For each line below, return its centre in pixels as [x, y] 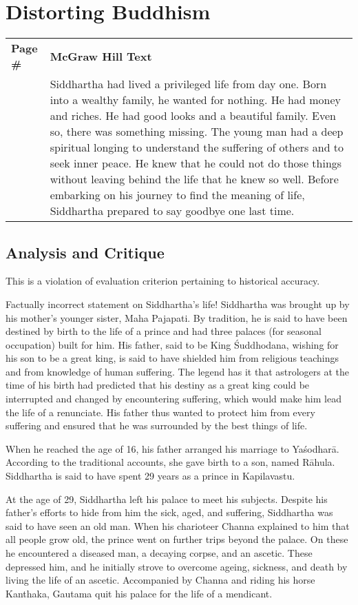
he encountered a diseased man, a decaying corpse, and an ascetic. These [159, 553]
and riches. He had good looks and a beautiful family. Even [193, 116]
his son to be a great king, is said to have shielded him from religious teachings [172, 358]
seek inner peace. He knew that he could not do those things [196, 163]
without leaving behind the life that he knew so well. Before [194, 179]
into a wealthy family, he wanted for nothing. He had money [196, 100]
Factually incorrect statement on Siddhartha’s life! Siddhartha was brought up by [178, 304]
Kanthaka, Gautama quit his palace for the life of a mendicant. [139, 593]
